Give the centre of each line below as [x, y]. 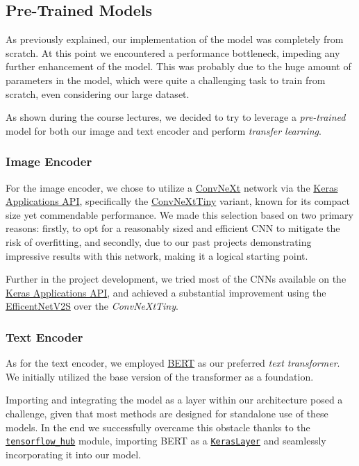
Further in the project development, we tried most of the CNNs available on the [176, 279]
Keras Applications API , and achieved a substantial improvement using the [166, 292]
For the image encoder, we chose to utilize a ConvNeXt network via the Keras [172, 187]
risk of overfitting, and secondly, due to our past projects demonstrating [159, 241]
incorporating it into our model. [73, 454]
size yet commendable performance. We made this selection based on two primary [179, 214]
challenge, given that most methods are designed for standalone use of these [167, 413]
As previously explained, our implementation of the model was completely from [175, 39]
